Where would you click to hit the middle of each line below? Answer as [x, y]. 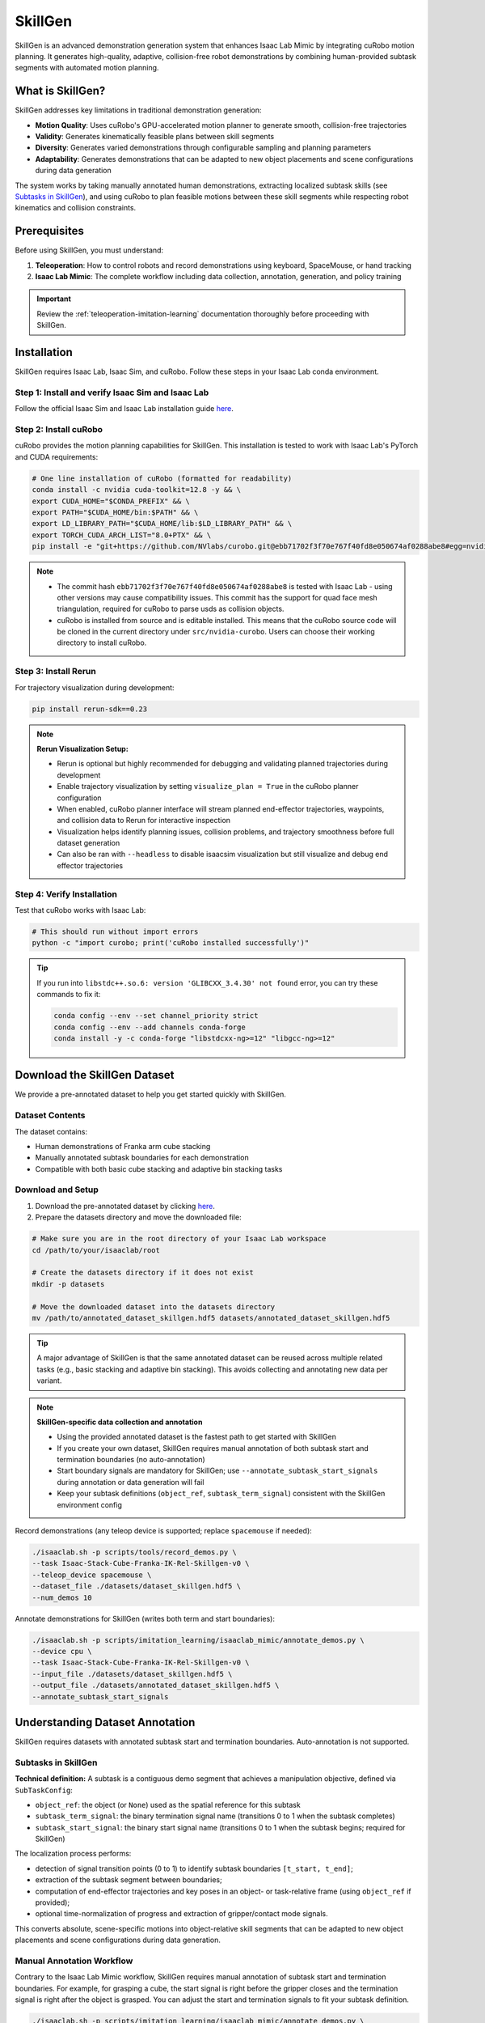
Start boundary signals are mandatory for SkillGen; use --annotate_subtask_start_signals [217, 1471]
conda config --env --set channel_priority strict [156, 1016]
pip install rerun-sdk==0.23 [90, 709]
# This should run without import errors [115, 931]
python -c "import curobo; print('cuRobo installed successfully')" [171, 943]
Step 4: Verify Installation [66, 894]
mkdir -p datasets [68, 1284]
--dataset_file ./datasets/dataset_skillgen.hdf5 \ [137, 1586]
